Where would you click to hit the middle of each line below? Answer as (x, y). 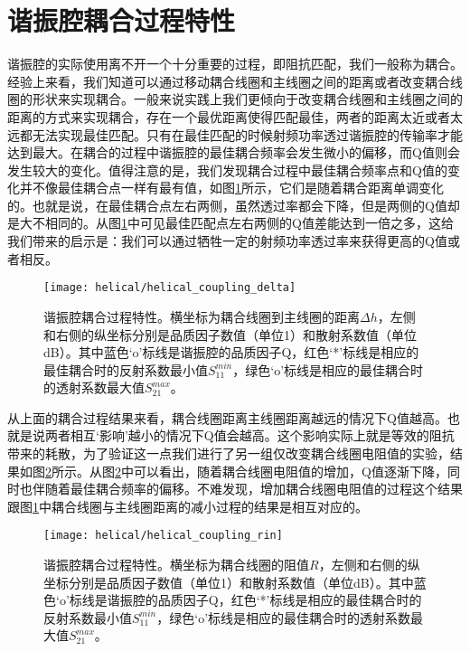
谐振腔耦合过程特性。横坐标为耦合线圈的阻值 (176, 565)
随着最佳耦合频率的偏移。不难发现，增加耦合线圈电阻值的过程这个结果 (254, 489)
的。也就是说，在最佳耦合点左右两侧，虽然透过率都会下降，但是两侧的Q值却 (234, 205)
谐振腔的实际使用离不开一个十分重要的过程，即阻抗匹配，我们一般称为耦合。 (235, 64)
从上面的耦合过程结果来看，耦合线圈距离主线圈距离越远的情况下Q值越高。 (227, 417)
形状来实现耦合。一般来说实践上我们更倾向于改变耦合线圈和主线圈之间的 (247, 99)
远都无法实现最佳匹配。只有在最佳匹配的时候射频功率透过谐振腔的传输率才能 (235, 134)
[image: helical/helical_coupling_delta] (170, 288)
